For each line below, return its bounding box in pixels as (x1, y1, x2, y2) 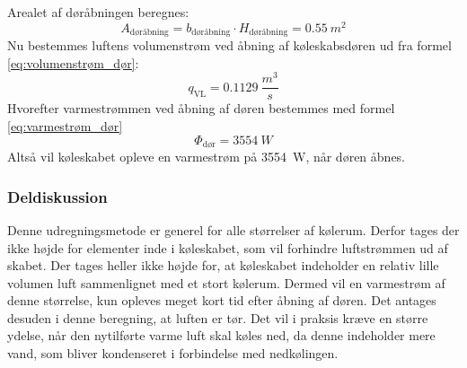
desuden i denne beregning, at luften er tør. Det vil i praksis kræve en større (7, 308, 428, 327)
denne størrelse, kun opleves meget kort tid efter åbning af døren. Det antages (7, 291, 436, 310)
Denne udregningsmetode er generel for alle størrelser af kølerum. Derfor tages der (7, 220, 460, 239)
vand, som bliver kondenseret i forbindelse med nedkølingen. (7, 344, 339, 363)
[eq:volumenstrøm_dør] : (7, 53, 139, 72)
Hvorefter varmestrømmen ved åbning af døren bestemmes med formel (7, 99, 395, 118)
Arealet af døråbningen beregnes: (7, 3, 189, 21)
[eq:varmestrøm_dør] (7, 117, 123, 136)
